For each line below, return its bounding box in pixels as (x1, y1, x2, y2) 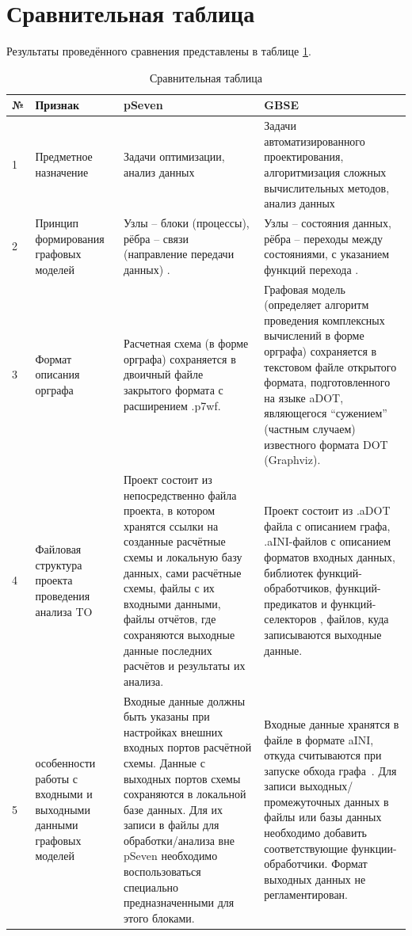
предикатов (264, 595, 318, 611)
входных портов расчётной (123, 739, 252, 755)
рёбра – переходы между (264, 230, 383, 246)
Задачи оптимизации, (123, 148, 225, 165)
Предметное (35, 148, 93, 165)
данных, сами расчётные (123, 564, 242, 580)
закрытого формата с (123, 381, 223, 398)
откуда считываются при (264, 747, 382, 763)
